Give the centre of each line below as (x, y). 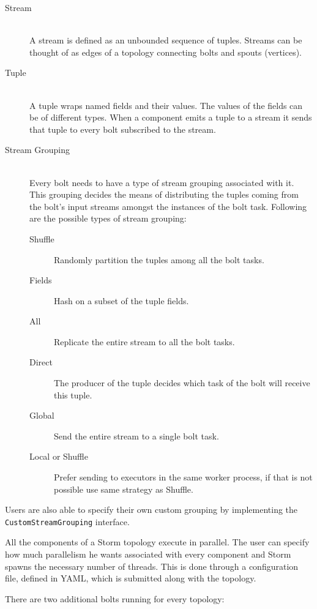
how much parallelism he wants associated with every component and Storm (148, 554)
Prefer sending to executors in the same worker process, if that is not (183, 477)
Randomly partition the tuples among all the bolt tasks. (159, 259)
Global (42, 415)
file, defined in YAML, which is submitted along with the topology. (131, 578)
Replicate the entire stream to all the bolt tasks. (144, 341)
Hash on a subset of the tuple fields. (121, 300)
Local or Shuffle (59, 456)
